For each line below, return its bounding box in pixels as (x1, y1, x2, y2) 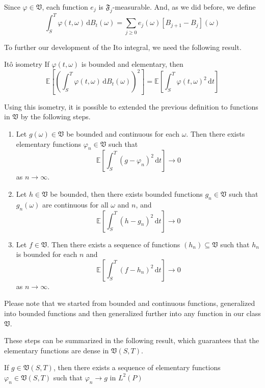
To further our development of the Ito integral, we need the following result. (4, 41, 242, 52)
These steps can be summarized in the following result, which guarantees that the (4, 335, 259, 346)
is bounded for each (16, 249, 77, 260)
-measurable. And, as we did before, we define (112, 2, 256, 12)
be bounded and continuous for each (66, 128, 179, 139)
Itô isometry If (4, 59, 49, 69)
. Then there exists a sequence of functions (47, 239, 180, 249)
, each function (42, 2, 88, 12)
